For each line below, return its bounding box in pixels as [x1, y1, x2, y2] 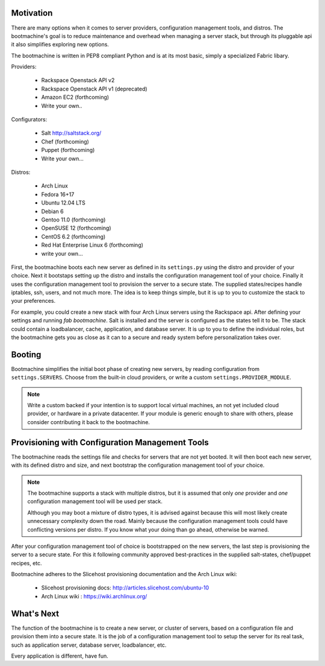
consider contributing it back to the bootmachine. [27, 418, 150, 425]
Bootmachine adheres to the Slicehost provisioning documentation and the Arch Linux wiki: [11, 571, 237, 578]
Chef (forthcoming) [41, 138, 90, 145]
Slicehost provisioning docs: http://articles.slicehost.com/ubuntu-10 [41, 584, 209, 591]
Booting [11, 349, 42, 360]
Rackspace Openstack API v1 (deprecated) [41, 85, 147, 92]
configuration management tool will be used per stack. [27, 498, 162, 505]
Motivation [11, 8, 53, 18]
